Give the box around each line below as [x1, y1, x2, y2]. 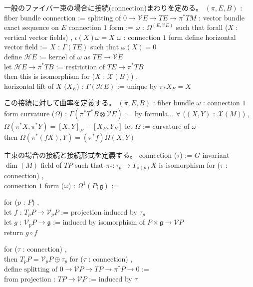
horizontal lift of [4, 80, 54, 91]
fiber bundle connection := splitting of [4, 12, 121, 22]
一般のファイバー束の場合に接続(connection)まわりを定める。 [4, 2, 203, 12]
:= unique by [117, 80, 157, 91]
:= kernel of [39, 51, 75, 61]
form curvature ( [4, 108, 55, 118]
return [4, 227, 23, 237]
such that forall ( [176, 22, 228, 32]
